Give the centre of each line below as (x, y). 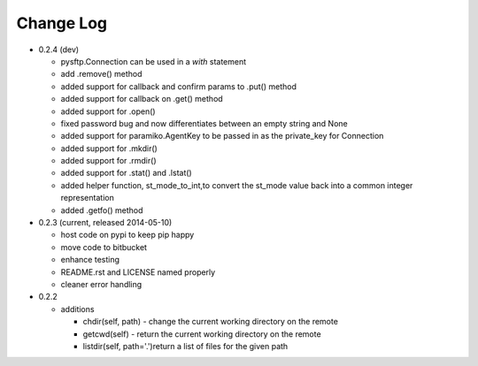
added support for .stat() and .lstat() (126, 173)
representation (87, 198)
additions (77, 309)
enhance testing (90, 260)
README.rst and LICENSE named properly (138, 272)
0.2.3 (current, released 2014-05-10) (105, 223)
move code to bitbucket (104, 247)
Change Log (62, 23)
